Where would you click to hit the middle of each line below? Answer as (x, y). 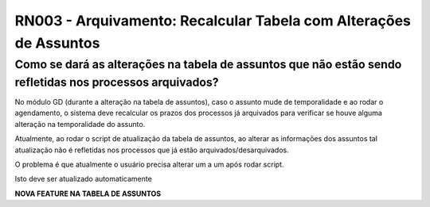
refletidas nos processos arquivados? (117, 82)
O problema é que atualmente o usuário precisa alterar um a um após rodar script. (149, 164)
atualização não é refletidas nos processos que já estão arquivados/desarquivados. (152, 150)
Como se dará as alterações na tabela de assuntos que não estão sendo (208, 64)
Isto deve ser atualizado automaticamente (84, 179)
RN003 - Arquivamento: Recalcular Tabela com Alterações (213, 21)
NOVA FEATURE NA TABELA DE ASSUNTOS (88, 194)
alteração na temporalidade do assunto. (80, 124)
